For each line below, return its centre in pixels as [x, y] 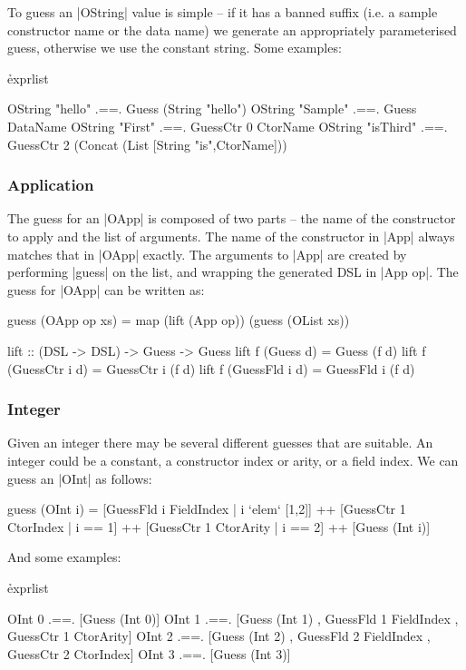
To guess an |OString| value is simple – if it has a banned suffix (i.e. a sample [223, 12]
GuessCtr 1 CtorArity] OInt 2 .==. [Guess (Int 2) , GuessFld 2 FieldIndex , [219, 636]
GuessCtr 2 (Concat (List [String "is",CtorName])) [147, 144]
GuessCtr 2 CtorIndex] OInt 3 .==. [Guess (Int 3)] [149, 653]
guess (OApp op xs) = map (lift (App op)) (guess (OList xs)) [179, 320]
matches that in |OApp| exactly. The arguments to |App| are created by [207, 254]
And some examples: [64, 557]
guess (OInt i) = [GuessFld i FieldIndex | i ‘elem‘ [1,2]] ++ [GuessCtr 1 [207, 509]
